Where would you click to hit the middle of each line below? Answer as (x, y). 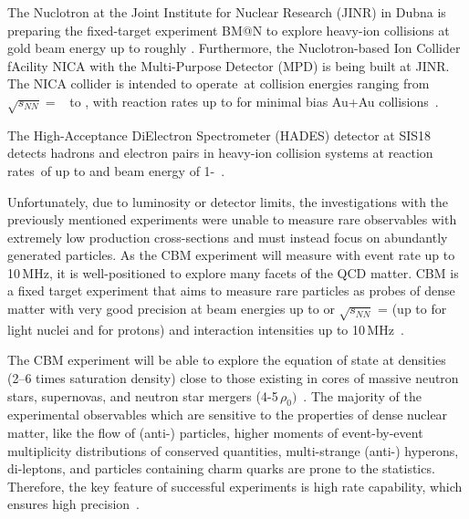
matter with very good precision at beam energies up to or (171, 309)
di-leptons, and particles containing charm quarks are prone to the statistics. (221, 468)
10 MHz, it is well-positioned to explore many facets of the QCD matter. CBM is (233, 272)
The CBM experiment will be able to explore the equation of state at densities (227, 360)
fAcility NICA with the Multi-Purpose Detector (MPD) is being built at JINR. (229, 65)
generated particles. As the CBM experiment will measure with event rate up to (231, 255)
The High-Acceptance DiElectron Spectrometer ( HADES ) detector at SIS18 (219, 135)
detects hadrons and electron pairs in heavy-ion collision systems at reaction (220, 153)
